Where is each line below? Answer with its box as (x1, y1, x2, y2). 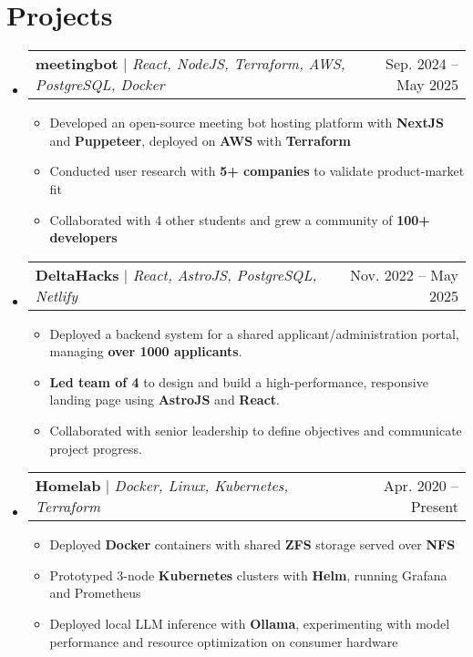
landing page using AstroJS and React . (49, 390, 280, 409)
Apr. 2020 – (383, 475, 458, 497)
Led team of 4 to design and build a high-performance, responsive (49, 372, 428, 391)
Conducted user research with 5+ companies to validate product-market (49, 161, 465, 180)
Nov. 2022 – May (349, 263, 458, 285)
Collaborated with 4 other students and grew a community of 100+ (49, 210, 430, 229)
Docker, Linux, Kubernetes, (114, 475, 289, 497)
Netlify (35, 284, 78, 306)
